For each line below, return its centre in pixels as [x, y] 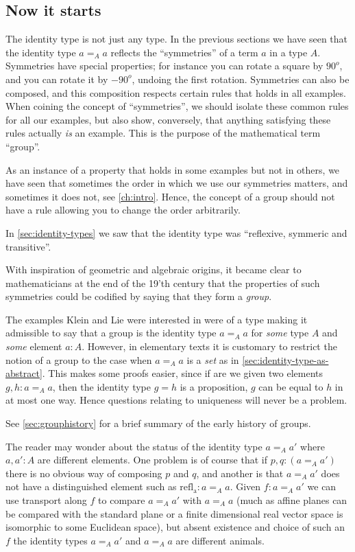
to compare [122, 500]
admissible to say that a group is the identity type [111, 333]
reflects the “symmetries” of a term [184, 52]
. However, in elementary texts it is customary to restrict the [209, 346]
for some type [280, 333]
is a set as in [213, 359]
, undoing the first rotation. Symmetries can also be [241, 79]
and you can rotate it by [57, 79]
